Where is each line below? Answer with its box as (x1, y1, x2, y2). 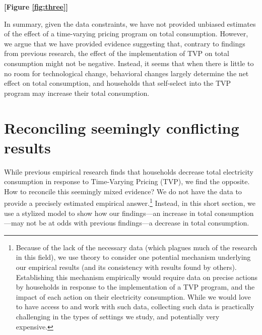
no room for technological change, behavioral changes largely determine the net (4, 68, 249, 78)
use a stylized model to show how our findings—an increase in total (4, 207, 213, 218)
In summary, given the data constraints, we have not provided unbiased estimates (4, 18, 256, 29)
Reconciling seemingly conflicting (4, 117, 239, 138)
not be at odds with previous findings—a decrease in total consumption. (26, 217, 249, 228)
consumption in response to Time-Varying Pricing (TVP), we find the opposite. (4, 176, 250, 187)
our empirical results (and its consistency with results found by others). (16, 262, 237, 272)
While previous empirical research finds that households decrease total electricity (4, 166, 253, 177)
